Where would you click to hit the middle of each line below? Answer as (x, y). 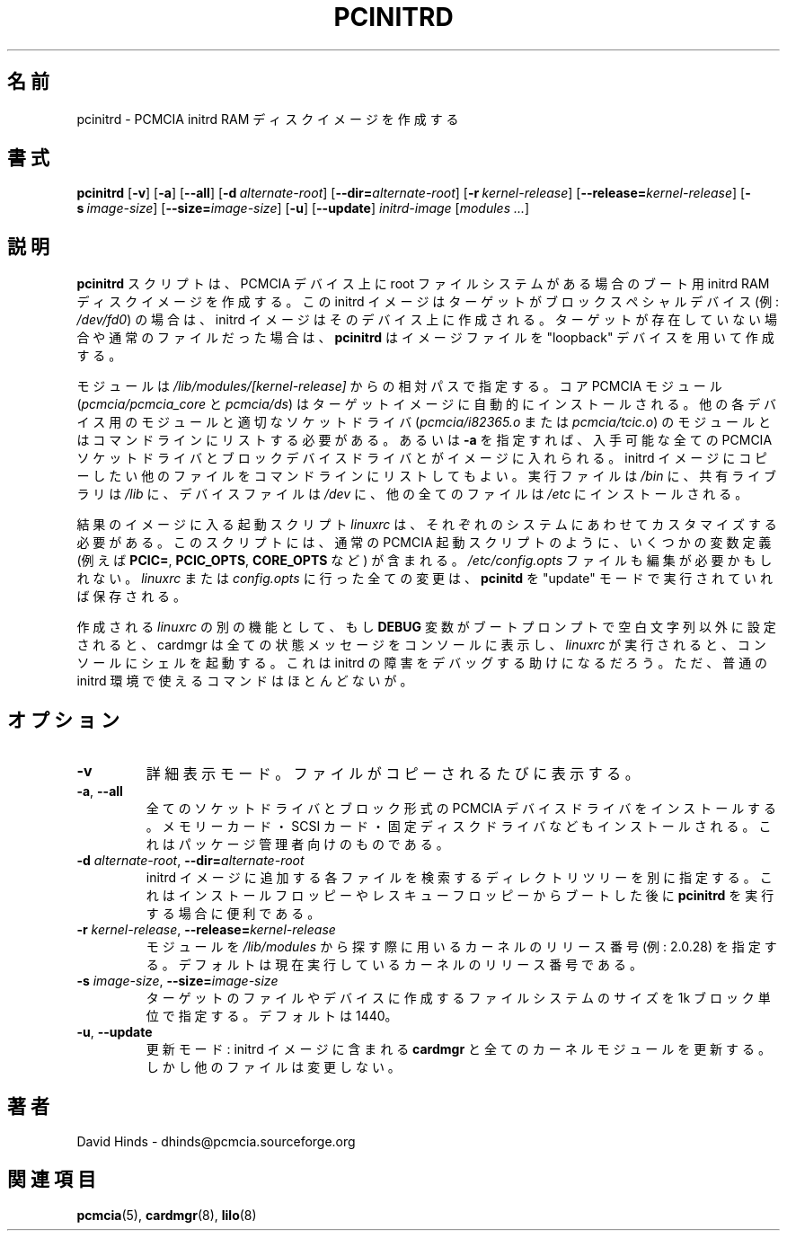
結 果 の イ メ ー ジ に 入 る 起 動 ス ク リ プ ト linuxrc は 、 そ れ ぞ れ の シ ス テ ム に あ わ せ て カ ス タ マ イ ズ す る (427, 525)
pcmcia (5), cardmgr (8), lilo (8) (167, 1215)
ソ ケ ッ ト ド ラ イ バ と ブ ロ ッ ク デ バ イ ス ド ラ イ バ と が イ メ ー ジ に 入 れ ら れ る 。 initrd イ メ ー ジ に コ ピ (422, 458)
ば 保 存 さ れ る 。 (132, 597)
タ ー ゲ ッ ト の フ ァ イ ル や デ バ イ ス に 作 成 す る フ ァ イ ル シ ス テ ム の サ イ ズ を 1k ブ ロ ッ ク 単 (458, 998)
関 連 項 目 (52, 1180)
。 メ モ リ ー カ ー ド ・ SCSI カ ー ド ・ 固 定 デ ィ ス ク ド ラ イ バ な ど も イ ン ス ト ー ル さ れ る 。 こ (459, 827)
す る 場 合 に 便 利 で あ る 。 (233, 914)
